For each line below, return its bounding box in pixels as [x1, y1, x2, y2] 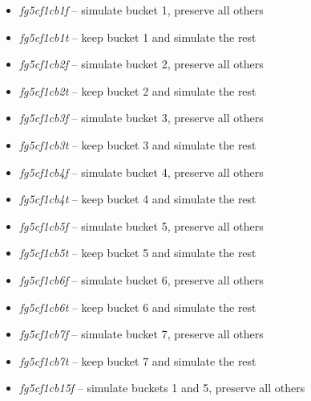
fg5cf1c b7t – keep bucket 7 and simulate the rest [19, 352, 256, 369]
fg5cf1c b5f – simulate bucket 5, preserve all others [19, 217, 264, 234]
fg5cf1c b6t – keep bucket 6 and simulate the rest [19, 298, 256, 315]
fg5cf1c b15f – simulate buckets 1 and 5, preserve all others [19, 379, 305, 396]
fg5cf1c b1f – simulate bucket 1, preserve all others [19, 2, 264, 18]
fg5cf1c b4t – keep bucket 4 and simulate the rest [19, 190, 256, 207]
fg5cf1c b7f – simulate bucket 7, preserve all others [19, 325, 264, 342]
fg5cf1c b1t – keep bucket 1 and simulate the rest [19, 28, 256, 45]
